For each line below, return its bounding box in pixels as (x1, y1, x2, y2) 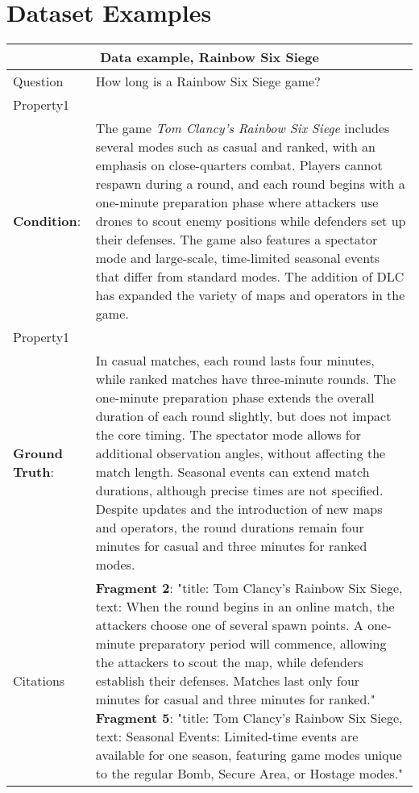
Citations (13, 671, 65, 691)
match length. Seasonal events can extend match (95, 462, 370, 482)
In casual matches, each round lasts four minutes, (95, 351, 375, 370)
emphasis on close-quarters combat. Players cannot (95, 156, 383, 175)
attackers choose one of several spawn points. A (95, 616, 363, 635)
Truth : (13, 462, 54, 482)
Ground (13, 444, 63, 463)
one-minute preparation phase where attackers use (95, 193, 379, 212)
